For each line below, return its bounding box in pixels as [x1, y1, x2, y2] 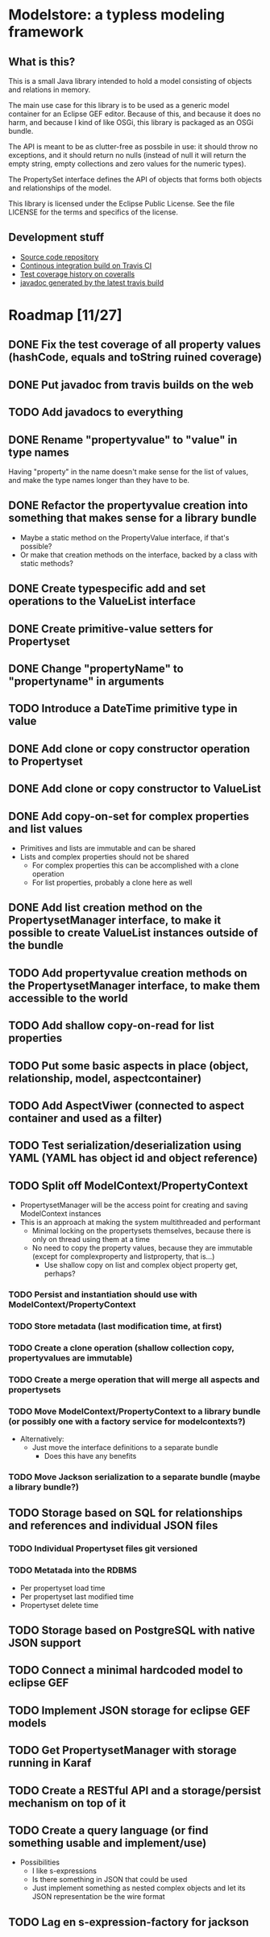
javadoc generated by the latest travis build [19, 277, 164, 287]
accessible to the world [8, 991, 128, 1005]
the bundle [8, 939, 64, 952]
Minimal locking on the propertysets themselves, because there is [31, 1226, 251, 1235]
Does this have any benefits [44, 1452, 137, 1461]
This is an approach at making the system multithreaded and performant [19, 1218, 260, 1227]
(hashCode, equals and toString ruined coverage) [8, 351, 262, 364]
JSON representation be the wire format [31, 1892, 165, 1902]
